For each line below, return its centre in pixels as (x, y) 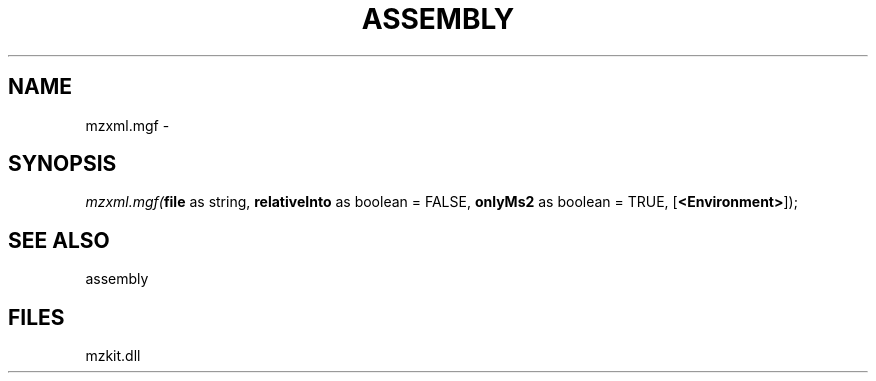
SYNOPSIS (62, 164)
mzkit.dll (113, 356)
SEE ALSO (59, 240)
